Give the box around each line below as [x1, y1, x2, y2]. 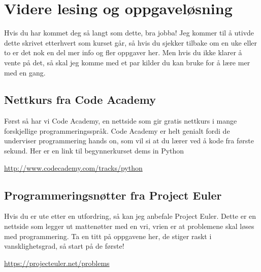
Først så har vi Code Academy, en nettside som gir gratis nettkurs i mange [4, 115, 237, 126]
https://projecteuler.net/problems [4, 257, 110, 268]
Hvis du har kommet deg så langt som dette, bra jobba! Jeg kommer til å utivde [4, 27, 254, 38]
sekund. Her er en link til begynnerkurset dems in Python [4, 145, 184, 156]
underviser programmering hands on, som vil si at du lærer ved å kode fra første [4, 135, 254, 146]
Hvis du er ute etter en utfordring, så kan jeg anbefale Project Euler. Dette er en [4, 211, 256, 221]
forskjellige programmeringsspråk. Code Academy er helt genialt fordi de [4, 125, 230, 136]
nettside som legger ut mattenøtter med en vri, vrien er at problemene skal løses [4, 221, 254, 231]
